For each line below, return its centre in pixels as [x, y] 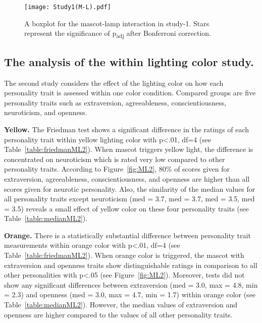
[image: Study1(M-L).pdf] [68, 7]
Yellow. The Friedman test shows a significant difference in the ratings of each [127, 129]
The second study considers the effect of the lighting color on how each [114, 83]
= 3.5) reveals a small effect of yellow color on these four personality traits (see [126, 208]
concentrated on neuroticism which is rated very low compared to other [115, 159]
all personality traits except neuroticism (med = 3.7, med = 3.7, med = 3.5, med [129, 199]
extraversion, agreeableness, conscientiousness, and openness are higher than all [127, 178]
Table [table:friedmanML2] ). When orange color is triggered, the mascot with [124, 255]
